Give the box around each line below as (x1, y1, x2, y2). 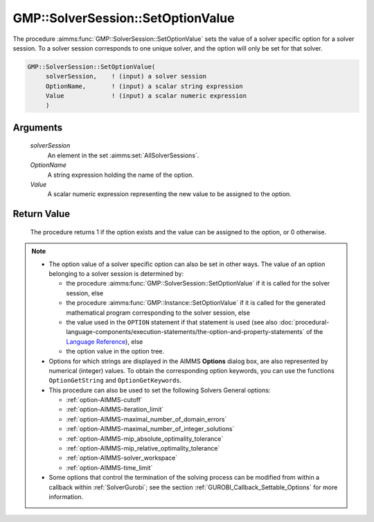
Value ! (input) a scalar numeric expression (45, 92, 247, 100)
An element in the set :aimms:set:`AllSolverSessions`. (47, 151, 199, 159)
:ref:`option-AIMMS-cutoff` (66, 396, 143, 404)
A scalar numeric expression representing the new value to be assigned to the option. (47, 190, 292, 198)
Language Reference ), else (66, 337, 143, 346)
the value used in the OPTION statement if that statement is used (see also (66, 317, 278, 326)
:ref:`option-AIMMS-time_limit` (66, 463, 153, 471)
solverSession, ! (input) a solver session (45, 73, 207, 80)
